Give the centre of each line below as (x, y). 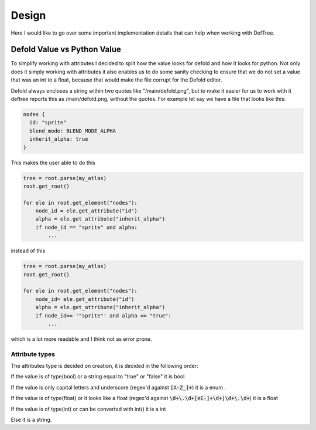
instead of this (28, 251)
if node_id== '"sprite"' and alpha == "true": (104, 316)
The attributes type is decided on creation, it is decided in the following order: (104, 366)
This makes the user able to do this (53, 162)
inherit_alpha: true (59, 139)
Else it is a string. (31, 420)
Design (28, 15)
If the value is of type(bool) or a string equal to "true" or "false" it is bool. (99, 377)
